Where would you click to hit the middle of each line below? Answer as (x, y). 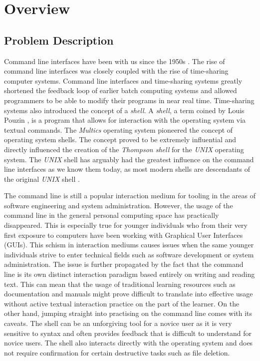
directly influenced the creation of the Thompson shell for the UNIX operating (124, 149)
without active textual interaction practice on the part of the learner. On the (122, 303)
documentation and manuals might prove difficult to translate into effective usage (129, 294)
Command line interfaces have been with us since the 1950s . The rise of (115, 61)
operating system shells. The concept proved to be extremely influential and (120, 139)
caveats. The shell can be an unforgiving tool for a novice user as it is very (118, 323)
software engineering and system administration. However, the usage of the (119, 205)
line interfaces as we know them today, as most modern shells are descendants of (127, 169)
